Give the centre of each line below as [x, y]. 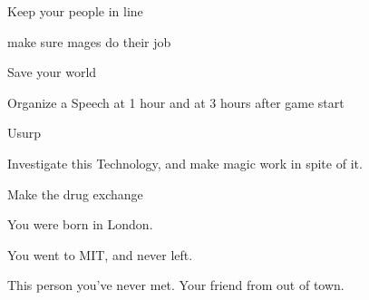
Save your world [52, 72]
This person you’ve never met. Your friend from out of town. [176, 285]
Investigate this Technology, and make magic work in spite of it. [185, 163]
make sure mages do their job [89, 41]
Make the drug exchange [75, 194]
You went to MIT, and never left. [100, 254]
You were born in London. [80, 224]
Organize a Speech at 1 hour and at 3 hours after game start [176, 102]
